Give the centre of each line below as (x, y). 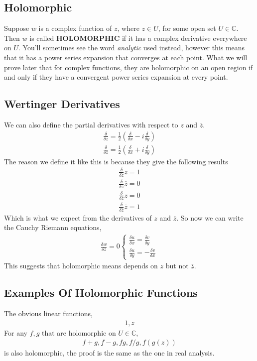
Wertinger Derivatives (62, 104)
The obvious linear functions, (48, 313)
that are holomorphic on (79, 332)
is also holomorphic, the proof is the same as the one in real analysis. (109, 353)
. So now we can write (210, 217)
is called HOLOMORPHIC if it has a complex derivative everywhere (138, 38)
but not (177, 266)
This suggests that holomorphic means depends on (81, 266)
